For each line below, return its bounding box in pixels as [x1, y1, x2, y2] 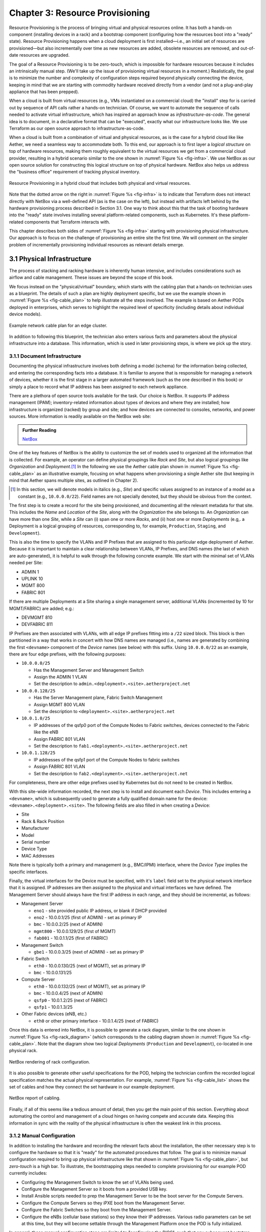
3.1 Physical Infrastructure [9, 254, 92, 263]
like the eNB [33, 729, 59, 735]
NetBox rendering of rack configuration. [9, 1059, 91, 1064]
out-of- [240, 45, 256, 51]
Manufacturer [21, 825, 49, 831]
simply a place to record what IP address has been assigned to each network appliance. [9, 383, 188, 389]
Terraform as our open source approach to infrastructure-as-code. [9, 126, 145, 132]
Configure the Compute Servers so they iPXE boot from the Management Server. [21, 1200, 186, 1206]
